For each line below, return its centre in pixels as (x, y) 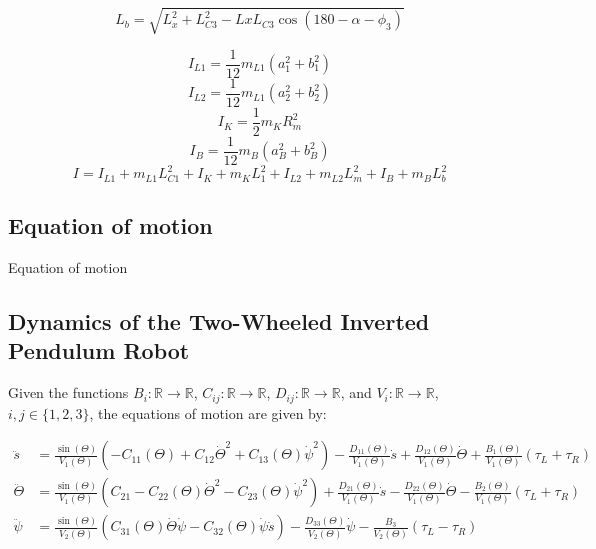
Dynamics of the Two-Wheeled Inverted (219, 320)
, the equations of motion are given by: (208, 412)
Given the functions (68, 392)
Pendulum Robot (99, 350)
